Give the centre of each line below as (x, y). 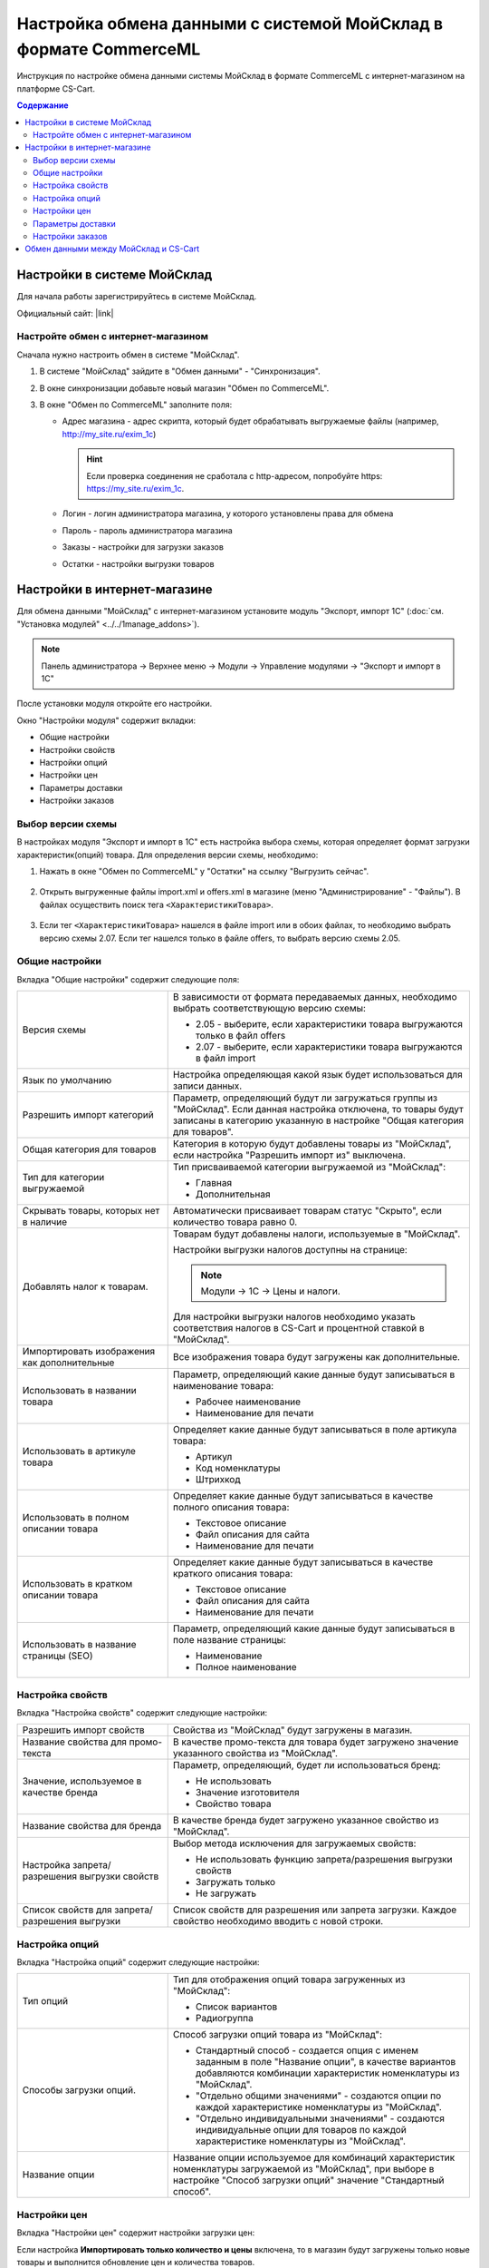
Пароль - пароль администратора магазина (147, 530)
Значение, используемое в (82, 1781)
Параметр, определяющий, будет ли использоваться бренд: (307, 1765)
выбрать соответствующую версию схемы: (269, 1009)
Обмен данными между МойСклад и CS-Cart (112, 249)
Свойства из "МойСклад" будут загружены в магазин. (292, 1730)
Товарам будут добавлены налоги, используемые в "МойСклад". (316, 1234)
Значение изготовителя (247, 1793)
